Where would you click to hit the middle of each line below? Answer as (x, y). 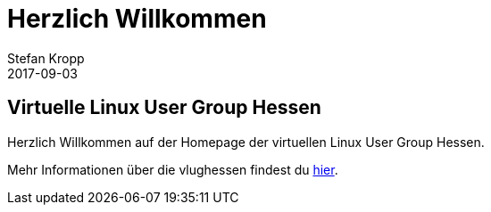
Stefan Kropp (46, 58)
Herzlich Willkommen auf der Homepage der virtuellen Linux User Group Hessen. (246, 142)
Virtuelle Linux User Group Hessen (164, 108)
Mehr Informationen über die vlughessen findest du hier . (173, 169)
